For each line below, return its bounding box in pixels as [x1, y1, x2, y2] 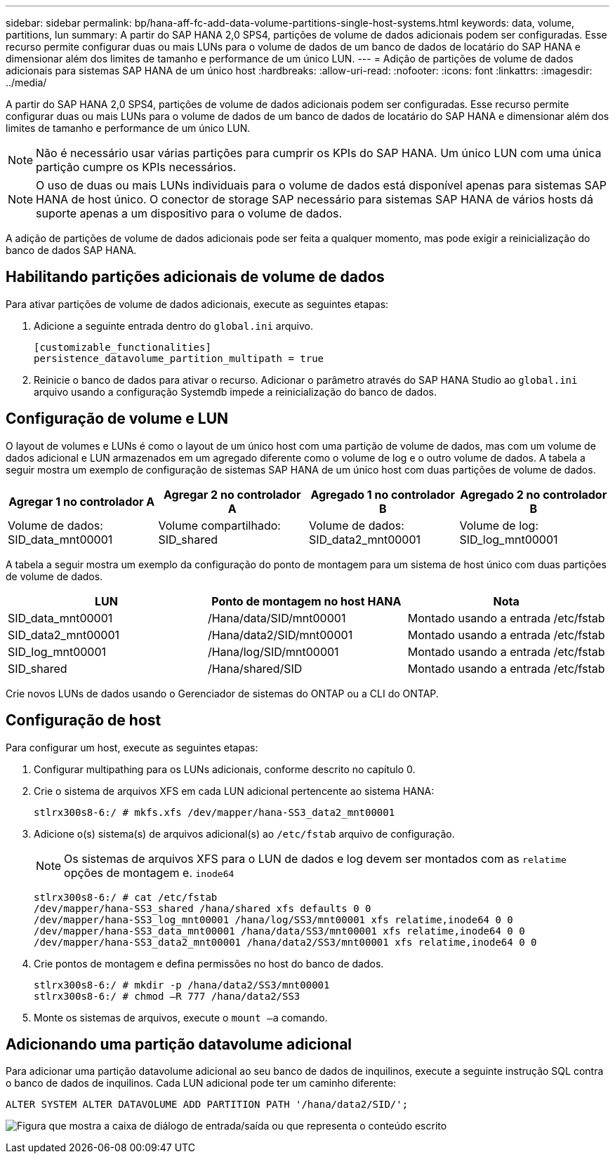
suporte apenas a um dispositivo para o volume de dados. [36, 206, 343, 220]
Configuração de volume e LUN [6, 410, 229, 428]
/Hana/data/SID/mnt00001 [207, 610, 346, 625]
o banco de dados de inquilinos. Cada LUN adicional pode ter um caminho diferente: [6, 1077, 397, 1090]
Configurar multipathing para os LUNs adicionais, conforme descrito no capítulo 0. [34, 763, 416, 775]
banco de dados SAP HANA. [6, 244, 137, 256]
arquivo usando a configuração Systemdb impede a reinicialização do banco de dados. [34, 385, 437, 398]
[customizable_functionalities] [34, 341, 211, 353]
